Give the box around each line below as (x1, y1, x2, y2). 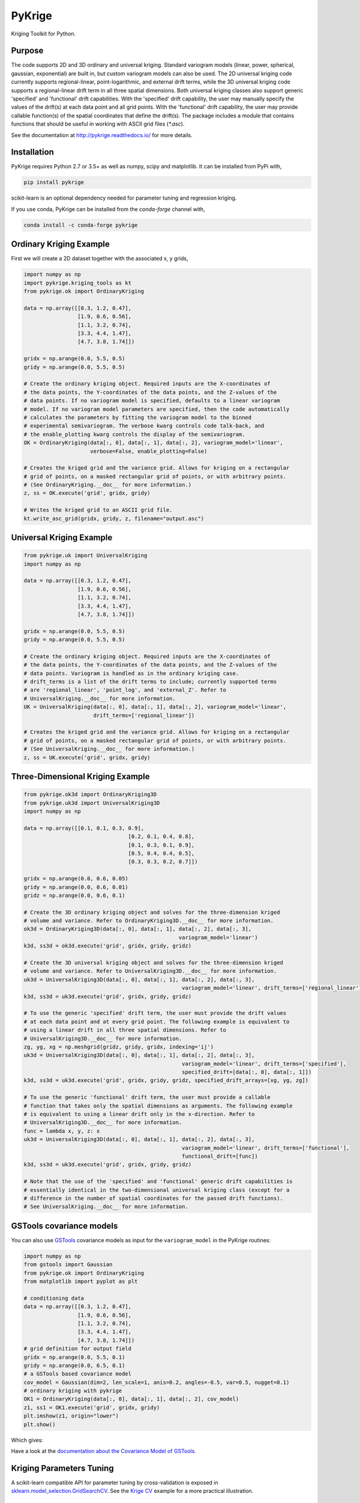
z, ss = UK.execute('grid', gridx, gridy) (23, 754, 151, 761)
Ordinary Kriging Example (11, 239, 110, 249)
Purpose (11, 46, 44, 56)
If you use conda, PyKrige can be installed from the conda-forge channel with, (11, 205, 205, 213)
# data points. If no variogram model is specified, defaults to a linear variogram (23, 397, 280, 404)
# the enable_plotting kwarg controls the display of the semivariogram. (23, 430, 245, 438)
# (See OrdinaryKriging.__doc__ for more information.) (23, 482, 192, 488)
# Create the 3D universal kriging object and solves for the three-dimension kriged (23, 960, 283, 966)
